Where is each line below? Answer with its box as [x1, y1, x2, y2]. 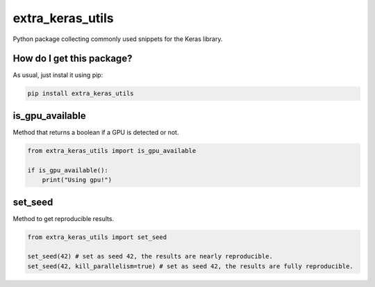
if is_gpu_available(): [27, 166, 109, 174]
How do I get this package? [12, 53, 133, 65]
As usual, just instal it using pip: [12, 71, 103, 79]
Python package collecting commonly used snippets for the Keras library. [12, 35, 223, 43]
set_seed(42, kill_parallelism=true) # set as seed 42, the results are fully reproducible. [27, 262, 353, 270]
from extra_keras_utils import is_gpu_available [27, 147, 197, 154]
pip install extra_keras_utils [27, 90, 135, 97]
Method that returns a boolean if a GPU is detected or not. [12, 128, 179, 136]
